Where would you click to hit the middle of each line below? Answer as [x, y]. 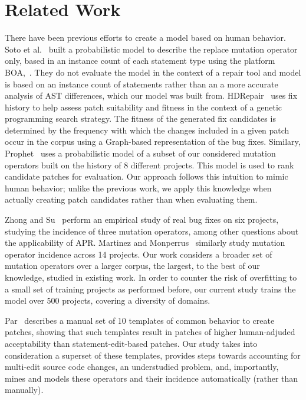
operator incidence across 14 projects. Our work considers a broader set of [139, 254]
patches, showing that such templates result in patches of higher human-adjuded [150, 332]
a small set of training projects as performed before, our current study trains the [150, 289]
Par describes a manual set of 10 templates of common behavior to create [140, 320]
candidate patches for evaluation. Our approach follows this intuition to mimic [147, 176]
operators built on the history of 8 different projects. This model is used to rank [149, 165]
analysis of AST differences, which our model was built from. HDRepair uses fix [151, 95]
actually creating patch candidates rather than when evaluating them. [131, 199]
